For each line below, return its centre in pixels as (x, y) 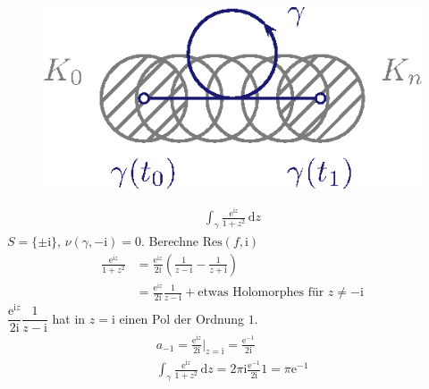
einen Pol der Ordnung (182, 318)
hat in (69, 318)
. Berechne (169, 241)
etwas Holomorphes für (261, 292)
